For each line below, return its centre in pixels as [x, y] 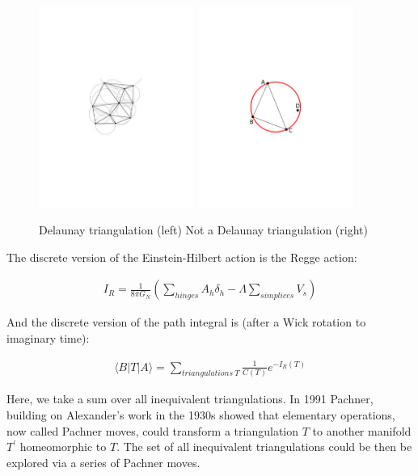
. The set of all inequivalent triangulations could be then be [264, 447]
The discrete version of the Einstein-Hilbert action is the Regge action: [182, 257]
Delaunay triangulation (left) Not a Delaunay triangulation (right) [203, 230]
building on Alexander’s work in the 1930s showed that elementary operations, [201, 414]
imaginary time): [48, 337]
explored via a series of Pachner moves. [103, 462]
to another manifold [362, 430]
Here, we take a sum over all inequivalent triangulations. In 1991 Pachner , [190, 399]
